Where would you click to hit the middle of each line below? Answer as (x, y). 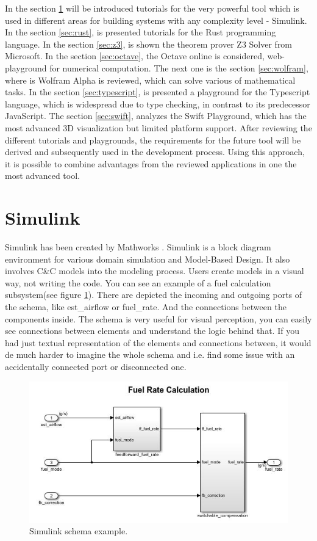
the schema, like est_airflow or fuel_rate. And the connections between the (146, 307)
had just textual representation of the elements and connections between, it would (158, 342)
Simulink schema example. (79, 531)
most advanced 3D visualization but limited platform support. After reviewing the (158, 127)
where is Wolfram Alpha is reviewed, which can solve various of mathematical (150, 80)
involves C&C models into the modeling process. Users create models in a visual (155, 271)
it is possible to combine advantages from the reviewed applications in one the (151, 163)
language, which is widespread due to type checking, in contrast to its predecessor (158, 103)
